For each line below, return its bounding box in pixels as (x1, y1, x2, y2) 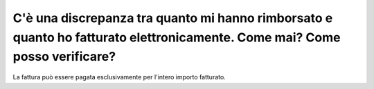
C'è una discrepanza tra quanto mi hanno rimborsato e (12, 10, 333, 26)
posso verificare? (12, 49, 116, 65)
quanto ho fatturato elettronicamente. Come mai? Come (12, 30, 341, 45)
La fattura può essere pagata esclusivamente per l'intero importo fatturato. (12, 73, 226, 81)
